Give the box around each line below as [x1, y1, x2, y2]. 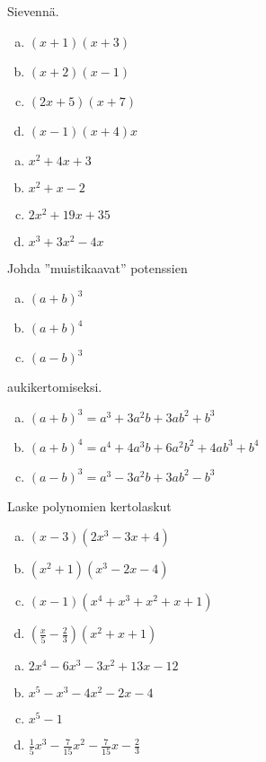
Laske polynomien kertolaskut [7, 496, 172, 515]
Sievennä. [7, 2, 59, 20]
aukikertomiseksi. [7, 377, 102, 396]
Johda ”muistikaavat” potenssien [7, 258, 188, 277]
